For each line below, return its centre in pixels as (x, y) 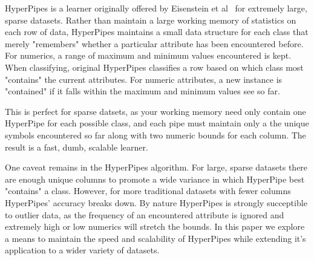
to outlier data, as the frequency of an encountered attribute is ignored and (145, 214)
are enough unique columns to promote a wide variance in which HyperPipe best (155, 179)
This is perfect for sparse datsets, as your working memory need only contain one (155, 111)
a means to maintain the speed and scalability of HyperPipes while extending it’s (155, 238)
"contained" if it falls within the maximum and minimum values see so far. (142, 91)
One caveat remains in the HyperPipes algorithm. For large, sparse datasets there (156, 167)
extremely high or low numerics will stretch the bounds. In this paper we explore (155, 226)
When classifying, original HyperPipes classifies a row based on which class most (154, 67)
